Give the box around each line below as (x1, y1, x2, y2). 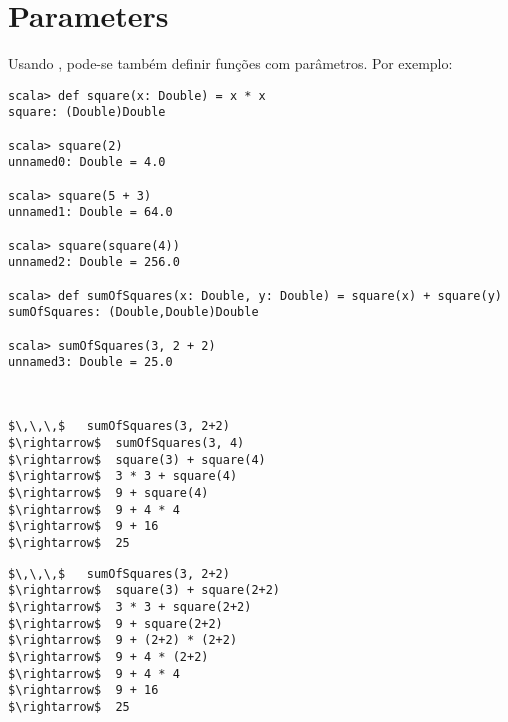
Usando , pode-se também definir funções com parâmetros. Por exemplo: (8, 53, 453, 74)
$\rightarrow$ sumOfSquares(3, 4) (8, 436, 245, 451)
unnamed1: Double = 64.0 (8, 205, 173, 220)
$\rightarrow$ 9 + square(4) (8, 486, 209, 501)
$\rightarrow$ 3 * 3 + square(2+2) (8, 600, 252, 615)
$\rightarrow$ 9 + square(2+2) (8, 616, 223, 631)
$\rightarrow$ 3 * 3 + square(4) (8, 469, 238, 484)
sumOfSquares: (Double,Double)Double (8, 305, 259, 320)
